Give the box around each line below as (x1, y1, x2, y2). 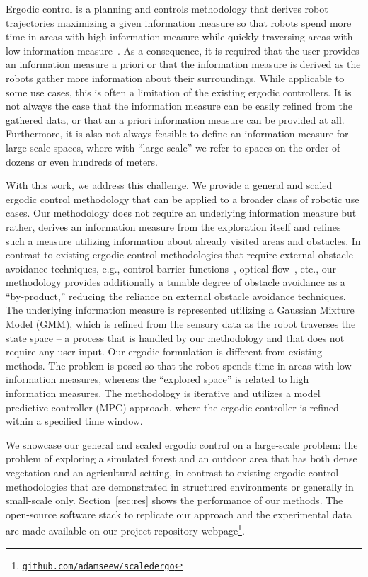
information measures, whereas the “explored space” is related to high (6, 372, 309, 387)
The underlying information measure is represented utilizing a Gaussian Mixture (6, 302, 355, 317)
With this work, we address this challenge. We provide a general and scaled (6, 178, 333, 193)
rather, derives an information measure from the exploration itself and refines (6, 219, 341, 234)
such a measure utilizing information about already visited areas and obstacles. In (6, 233, 361, 248)
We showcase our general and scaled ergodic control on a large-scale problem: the (6, 437, 358, 452)
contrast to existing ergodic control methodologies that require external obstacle (6, 247, 353, 262)
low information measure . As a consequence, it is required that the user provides (6, 42, 360, 57)
